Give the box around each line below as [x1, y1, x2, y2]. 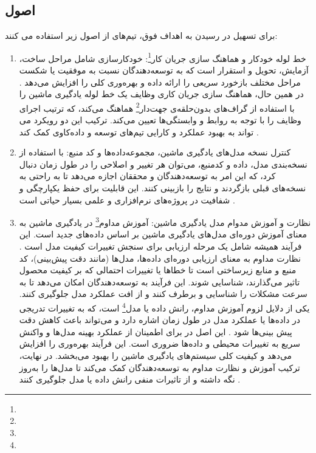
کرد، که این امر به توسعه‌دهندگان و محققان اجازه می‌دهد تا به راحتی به [19, 169, 276, 182]
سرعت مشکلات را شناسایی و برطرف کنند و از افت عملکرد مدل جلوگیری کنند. [19, 287, 307, 300]
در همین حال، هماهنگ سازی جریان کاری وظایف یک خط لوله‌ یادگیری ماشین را [19, 87, 304, 100]
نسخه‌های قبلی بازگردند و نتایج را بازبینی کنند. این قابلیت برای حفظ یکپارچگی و [19, 182, 306, 194]
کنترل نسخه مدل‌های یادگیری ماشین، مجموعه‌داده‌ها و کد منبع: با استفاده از [19, 146, 291, 158]
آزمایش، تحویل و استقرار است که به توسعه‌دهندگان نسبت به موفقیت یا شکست [19, 64, 309, 77]
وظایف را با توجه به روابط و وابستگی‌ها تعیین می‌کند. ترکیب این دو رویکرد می [19, 114, 301, 126]
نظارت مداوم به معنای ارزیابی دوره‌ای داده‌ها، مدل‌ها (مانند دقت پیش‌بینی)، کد [19, 251, 301, 264]
